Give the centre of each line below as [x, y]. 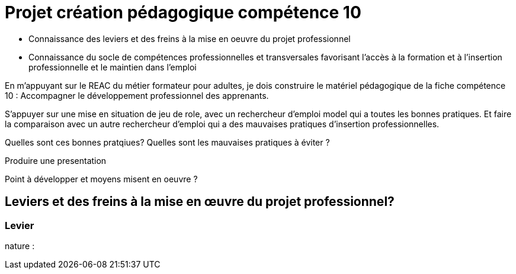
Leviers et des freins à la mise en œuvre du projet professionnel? [200, 202]
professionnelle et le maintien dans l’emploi [113, 67]
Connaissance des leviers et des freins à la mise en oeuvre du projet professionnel [190, 38]
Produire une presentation [56, 160]
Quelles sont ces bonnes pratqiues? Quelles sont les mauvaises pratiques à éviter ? [167, 142]
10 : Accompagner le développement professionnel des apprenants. [137, 95]
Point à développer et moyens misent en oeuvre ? [101, 179]
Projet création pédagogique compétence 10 [183, 12]
